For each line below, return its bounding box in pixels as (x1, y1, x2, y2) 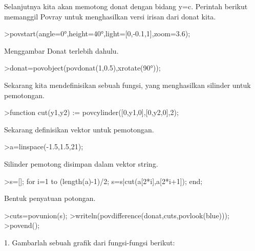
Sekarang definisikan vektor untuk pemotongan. (4, 124, 154, 134)
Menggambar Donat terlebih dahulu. (4, 45, 119, 56)
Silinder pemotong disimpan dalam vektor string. (4, 158, 158, 169)
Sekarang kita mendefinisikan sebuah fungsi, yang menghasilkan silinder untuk (4, 79, 251, 90)
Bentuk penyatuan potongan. (4, 193, 96, 203)
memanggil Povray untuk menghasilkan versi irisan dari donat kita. (4, 11, 216, 21)
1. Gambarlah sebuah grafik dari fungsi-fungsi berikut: (4, 237, 175, 247)
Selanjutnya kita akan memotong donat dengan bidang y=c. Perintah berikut (4, 1, 248, 11)
